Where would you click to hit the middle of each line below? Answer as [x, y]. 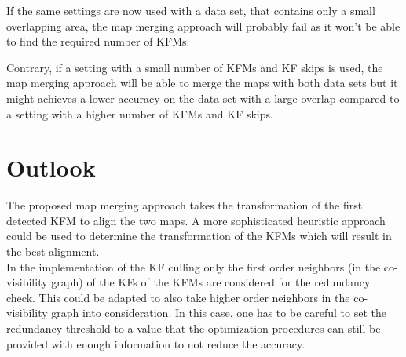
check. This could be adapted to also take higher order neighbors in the [178, 297]
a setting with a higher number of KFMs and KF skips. [140, 113]
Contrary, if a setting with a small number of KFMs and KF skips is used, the [195, 67]
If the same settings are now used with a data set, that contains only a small [191, 10]
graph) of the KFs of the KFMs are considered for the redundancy [211, 282]
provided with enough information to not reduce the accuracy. [156, 343]
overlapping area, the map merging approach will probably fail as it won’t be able [203, 25]
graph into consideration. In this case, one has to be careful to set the [219, 313]
